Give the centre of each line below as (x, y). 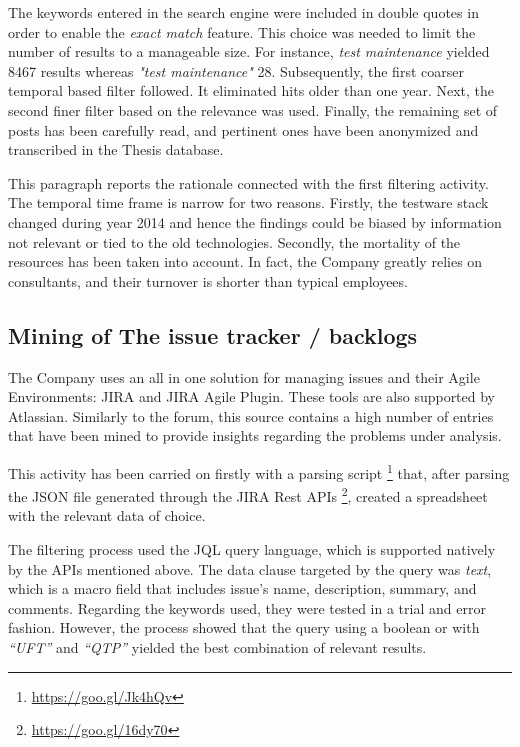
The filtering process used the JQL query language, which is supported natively (252, 548)
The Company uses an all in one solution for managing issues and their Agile (244, 376)
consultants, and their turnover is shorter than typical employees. (208, 280)
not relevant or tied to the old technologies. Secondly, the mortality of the (234, 241)
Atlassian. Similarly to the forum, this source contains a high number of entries (251, 415)
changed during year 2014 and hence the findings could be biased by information (255, 221)
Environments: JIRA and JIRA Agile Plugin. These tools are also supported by (252, 396)
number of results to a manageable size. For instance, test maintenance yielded (249, 51)
